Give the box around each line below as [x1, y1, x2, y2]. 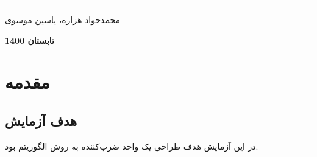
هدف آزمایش [5, 111, 77, 130]
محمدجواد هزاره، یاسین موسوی [5, 13, 121, 26]
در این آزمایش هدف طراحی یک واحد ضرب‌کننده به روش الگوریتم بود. [5, 139, 258, 152]
